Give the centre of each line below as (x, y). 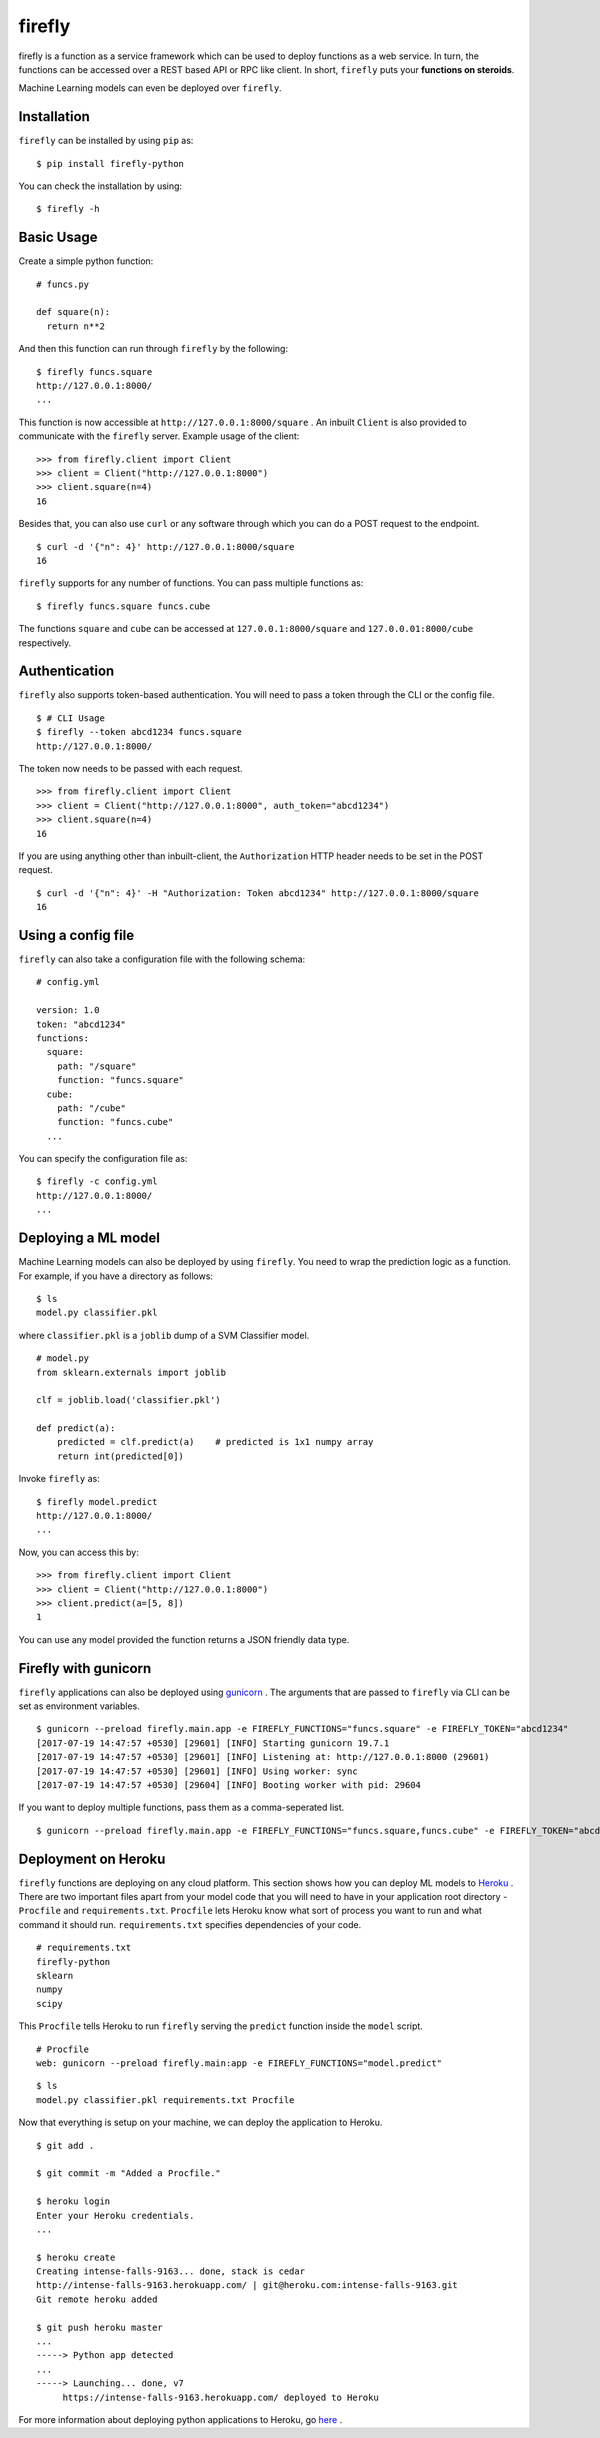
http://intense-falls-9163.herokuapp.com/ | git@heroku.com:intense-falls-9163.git (247, 2285)
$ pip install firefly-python (110, 163)
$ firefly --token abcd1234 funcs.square (139, 732)
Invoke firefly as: (59, 1479)
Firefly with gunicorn (85, 1668)
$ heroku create (76, 2257)
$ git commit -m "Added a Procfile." (129, 2173)
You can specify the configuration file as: (103, 1159)
